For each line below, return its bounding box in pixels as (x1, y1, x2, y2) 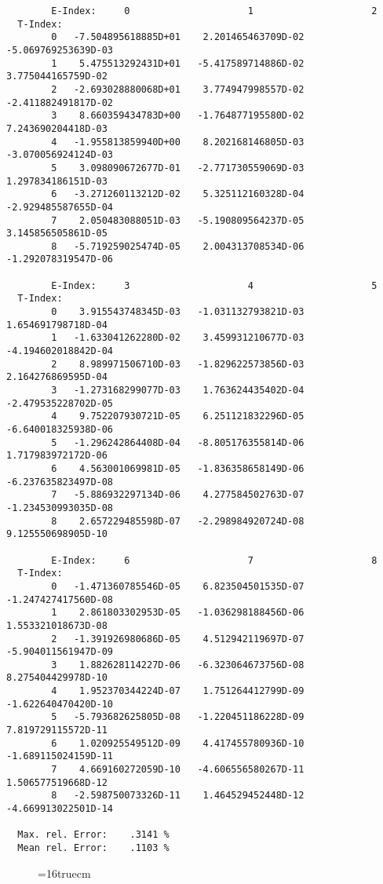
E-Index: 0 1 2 (51, 5, 378, 16)
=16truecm (38, 864, 91, 881)
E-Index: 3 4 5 (51, 279, 378, 291)
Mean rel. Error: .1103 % (17, 842, 170, 853)
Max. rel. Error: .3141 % (17, 829, 170, 841)
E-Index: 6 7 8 (51, 554, 378, 566)
